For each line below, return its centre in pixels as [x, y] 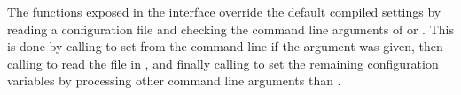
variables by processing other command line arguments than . [174, 80]
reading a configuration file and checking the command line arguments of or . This [230, 29]
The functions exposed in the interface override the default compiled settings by [224, 11]
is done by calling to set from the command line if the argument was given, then [225, 46]
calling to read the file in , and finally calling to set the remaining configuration [223, 63]
